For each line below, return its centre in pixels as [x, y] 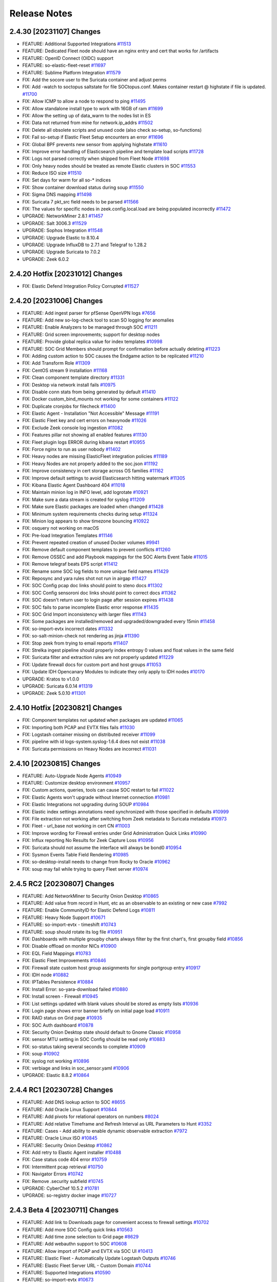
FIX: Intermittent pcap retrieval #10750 [63, 1167]
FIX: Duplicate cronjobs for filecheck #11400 [69, 406]
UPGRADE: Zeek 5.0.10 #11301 [54, 693]
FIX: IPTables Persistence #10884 [58, 982]
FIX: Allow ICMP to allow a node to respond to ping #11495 [84, 101]
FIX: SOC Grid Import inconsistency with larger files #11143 [84, 614]
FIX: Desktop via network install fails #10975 [69, 385]
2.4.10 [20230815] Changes [55, 763]
